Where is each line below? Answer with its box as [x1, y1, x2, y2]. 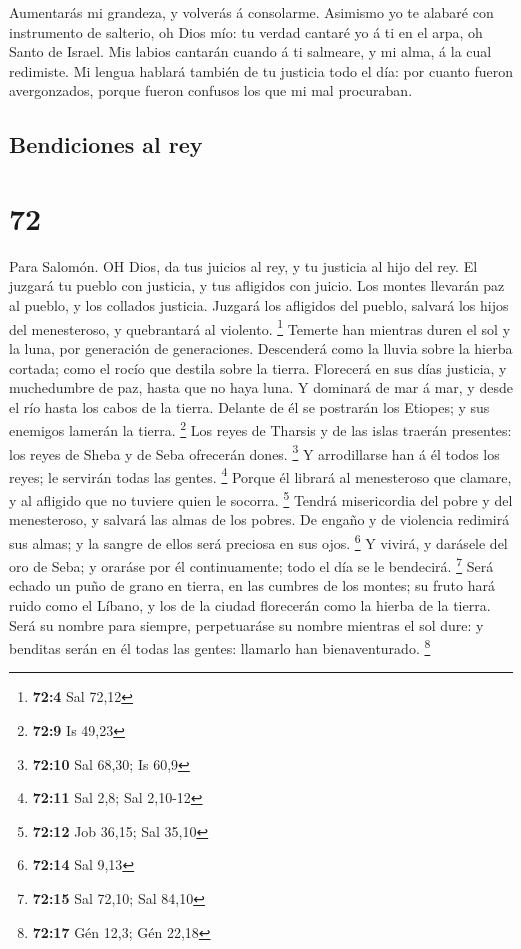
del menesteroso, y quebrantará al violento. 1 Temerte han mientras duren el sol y [9, 315, 511, 339]
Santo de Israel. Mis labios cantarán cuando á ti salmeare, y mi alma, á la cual [9, 41, 492, 62]
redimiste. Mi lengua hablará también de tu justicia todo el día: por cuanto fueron [9, 60, 513, 81]
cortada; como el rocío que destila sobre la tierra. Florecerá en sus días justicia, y [9, 357, 507, 378]
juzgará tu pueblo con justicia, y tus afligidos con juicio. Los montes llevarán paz [9, 275, 505, 296]
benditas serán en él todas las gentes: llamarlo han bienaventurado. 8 [9, 635, 431, 658]
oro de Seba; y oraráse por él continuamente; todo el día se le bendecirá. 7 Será [9, 553, 494, 576]
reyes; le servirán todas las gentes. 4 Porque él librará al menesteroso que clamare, [9, 463, 512, 487]
